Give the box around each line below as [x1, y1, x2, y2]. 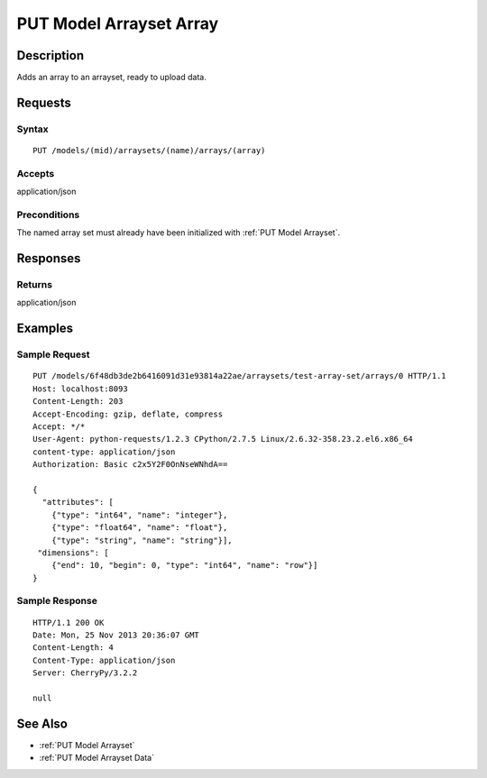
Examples [16, 321, 74, 336]
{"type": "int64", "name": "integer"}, [51, 509, 228, 520]
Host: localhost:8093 [32, 383, 128, 394]
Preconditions [16, 208, 80, 221]
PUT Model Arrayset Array [16, 14, 219, 33]
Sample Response [16, 595, 98, 608]
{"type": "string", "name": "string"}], [51, 535, 234, 545]
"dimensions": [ [37, 547, 109, 558]
